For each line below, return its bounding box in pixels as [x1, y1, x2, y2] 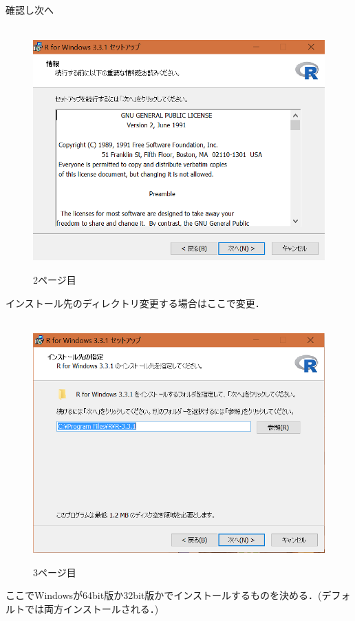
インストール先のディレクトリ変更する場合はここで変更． [6, 295, 265, 310]
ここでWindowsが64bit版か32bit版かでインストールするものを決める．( [6, 588, 322, 602]
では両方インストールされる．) [24, 601, 159, 615]
